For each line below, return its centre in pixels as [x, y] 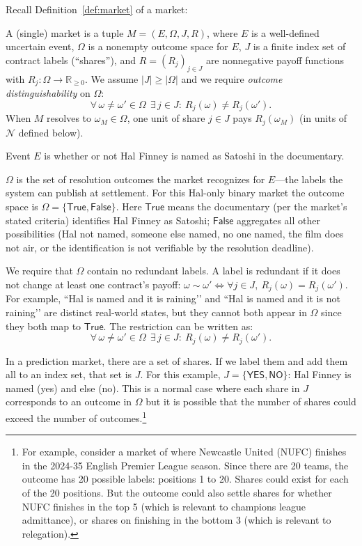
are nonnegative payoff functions [275, 60]
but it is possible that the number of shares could [251, 401]
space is [22, 206]
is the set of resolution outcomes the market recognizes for [141, 179]
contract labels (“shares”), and [71, 60]
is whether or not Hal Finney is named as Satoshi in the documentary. [194, 156]
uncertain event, [40, 46]
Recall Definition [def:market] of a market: [97, 9]
